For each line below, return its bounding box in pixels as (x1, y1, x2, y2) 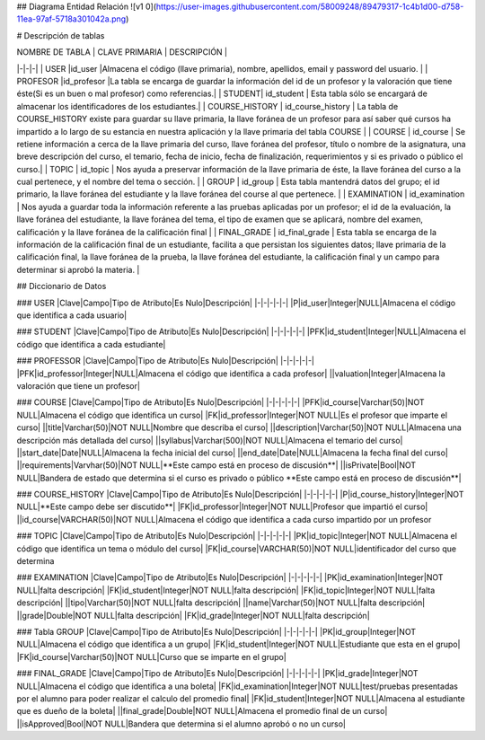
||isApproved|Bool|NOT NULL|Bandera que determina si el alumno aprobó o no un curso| (16, 718, 346, 729)
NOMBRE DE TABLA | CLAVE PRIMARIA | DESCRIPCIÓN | (16, 47, 228, 57)
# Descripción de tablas (16, 30, 105, 40)
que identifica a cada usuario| (16, 310, 128, 321)
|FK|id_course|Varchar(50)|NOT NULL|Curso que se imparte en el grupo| (16, 651, 287, 662)
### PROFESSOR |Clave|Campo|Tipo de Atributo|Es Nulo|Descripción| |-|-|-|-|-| (16, 356, 314, 366)
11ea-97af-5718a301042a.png (16, 13, 127, 24)
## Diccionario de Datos (16, 281, 107, 292)
